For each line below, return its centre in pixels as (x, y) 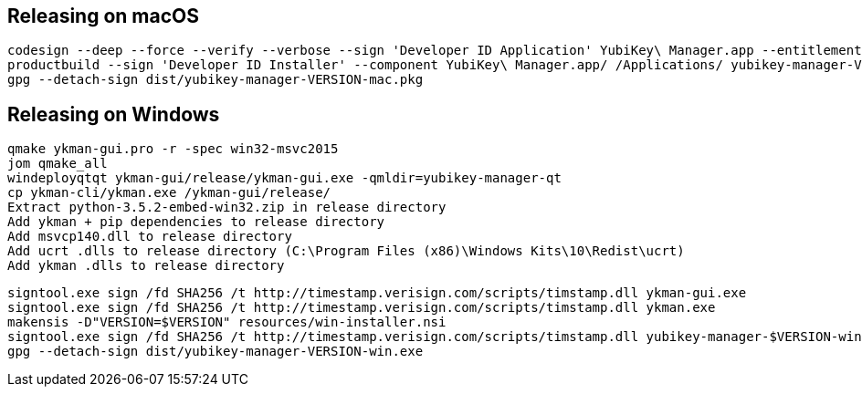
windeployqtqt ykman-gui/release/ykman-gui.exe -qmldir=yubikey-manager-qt (284, 178)
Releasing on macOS (103, 16)
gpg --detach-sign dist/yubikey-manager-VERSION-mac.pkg (215, 80)
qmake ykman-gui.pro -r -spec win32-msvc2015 (173, 149)
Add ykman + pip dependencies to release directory (196, 222)
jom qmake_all (58, 164)
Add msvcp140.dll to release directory (150, 237)
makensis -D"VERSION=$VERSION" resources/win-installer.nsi (227, 322)
